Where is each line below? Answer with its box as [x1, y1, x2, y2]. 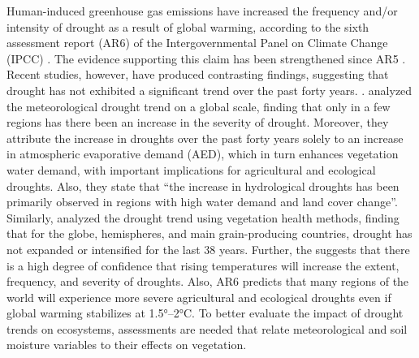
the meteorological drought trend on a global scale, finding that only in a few [6, 97, 391, 114]
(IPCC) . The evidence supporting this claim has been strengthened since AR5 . [6, 50, 406, 67]
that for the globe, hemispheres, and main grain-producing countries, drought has [6, 225, 413, 242]
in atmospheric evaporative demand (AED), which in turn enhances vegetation [6, 145, 399, 162]
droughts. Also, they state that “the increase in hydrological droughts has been [6, 177, 400, 194]
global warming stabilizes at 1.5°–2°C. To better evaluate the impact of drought [6, 304, 404, 321]
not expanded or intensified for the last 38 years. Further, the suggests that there [6, 240, 410, 257]
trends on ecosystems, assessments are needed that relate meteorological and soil [6, 320, 408, 337]
